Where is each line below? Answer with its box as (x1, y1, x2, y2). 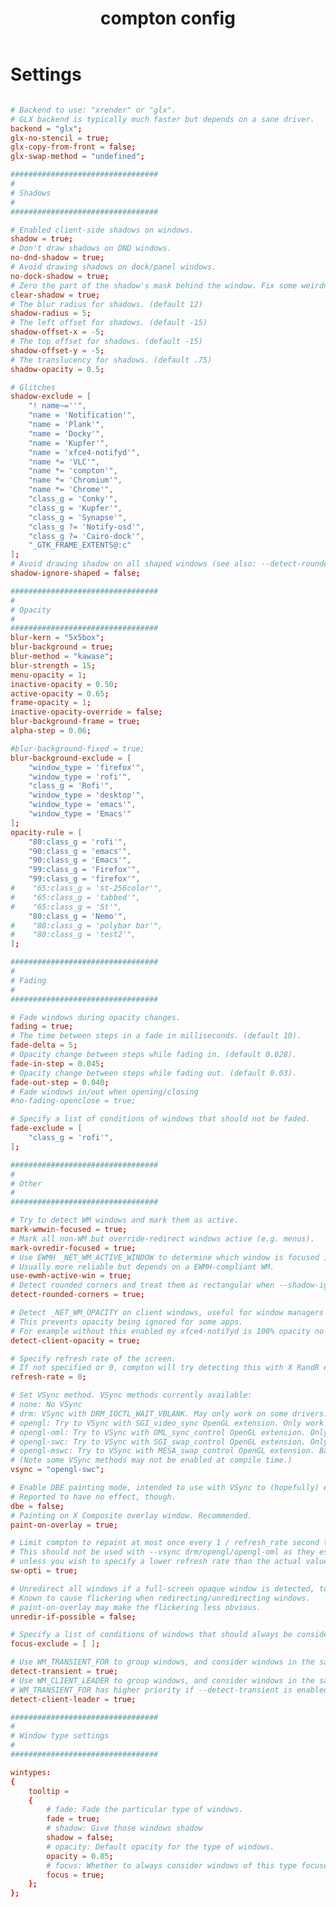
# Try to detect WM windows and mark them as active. (10, 1215, 240, 1226)
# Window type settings (10, 1731, 110, 1741)
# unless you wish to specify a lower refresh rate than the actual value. (10, 1557, 333, 1567)
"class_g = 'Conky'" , (28, 494, 118, 504)
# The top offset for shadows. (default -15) (10, 337, 203, 347)
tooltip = (28, 1786, 70, 1796)
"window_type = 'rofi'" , (28, 772, 132, 782)
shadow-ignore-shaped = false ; (10, 568, 141, 579)
